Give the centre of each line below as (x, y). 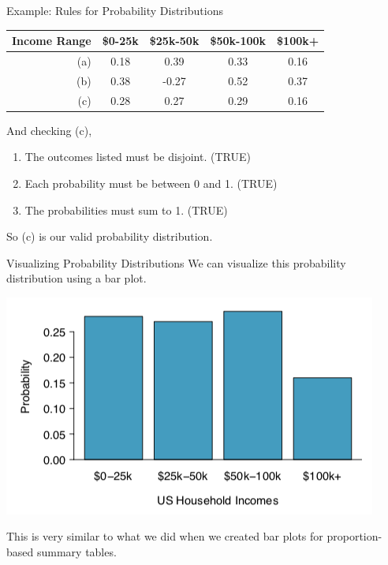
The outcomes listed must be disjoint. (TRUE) (138, 157)
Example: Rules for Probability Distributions (115, 10)
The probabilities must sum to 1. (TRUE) (126, 210)
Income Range (52, 41)
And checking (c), (49, 130)
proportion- (354, 536)
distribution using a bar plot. (76, 278)
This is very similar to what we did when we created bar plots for (165, 536)
